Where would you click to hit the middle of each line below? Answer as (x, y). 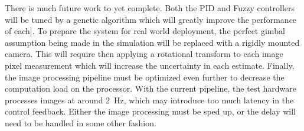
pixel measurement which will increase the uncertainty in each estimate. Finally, (150, 65)
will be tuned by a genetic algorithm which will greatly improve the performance (151, 19)
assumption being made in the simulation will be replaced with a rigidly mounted (152, 42)
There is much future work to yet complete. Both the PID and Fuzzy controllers (150, 8)
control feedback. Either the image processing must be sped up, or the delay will (150, 111)
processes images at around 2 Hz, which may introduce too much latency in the (149, 100)
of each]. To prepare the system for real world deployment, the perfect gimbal (145, 31)
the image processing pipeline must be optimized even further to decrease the (145, 77)
